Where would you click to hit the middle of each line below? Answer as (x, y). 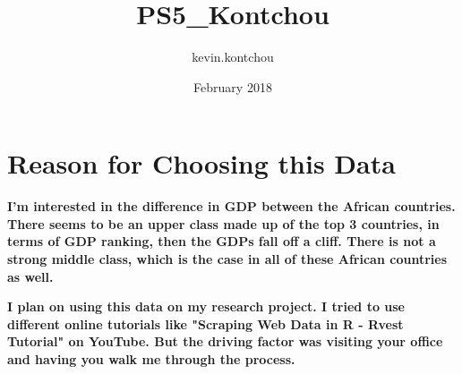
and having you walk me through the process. (151, 359)
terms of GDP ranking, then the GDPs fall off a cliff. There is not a (222, 241)
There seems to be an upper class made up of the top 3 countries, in (223, 223)
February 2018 (233, 86)
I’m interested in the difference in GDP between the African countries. (231, 206)
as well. (30, 276)
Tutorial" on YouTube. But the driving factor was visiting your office (225, 341)
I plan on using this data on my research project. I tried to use (206, 306)
